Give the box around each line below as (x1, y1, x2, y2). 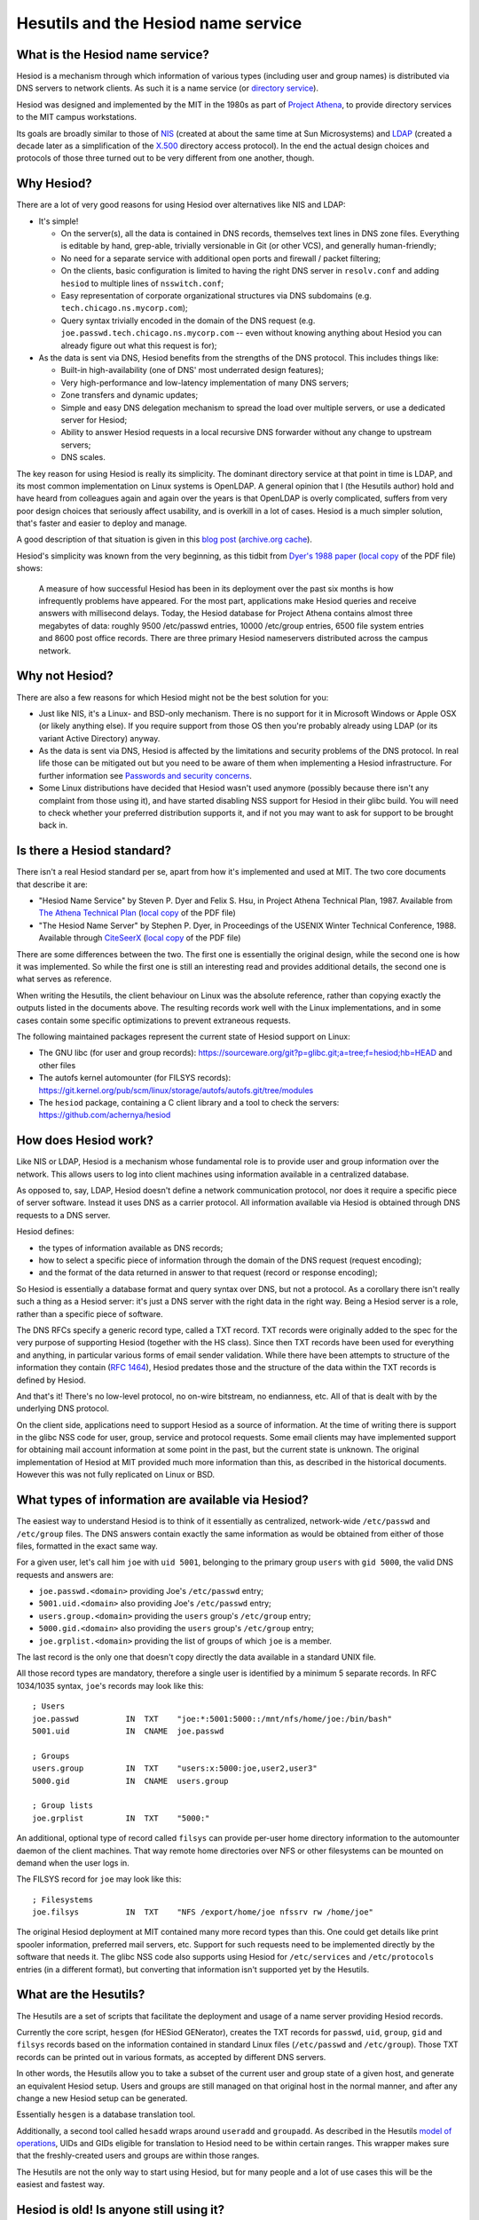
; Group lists (32, 1801, 93, 1811)
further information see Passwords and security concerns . (38, 770, 252, 781)
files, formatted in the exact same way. (16, 1541, 159, 1551)
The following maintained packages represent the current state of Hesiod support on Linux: (16, 1031, 350, 1042)
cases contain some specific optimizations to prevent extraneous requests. (16, 1015, 292, 1026)
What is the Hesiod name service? (16, 47, 210, 62)
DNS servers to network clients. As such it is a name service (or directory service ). (16, 83, 319, 93)
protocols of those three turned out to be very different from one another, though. (16, 153, 315, 163)
